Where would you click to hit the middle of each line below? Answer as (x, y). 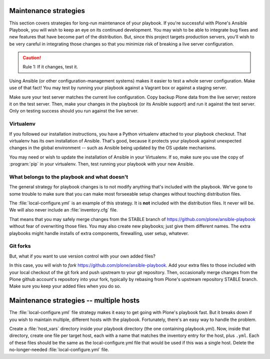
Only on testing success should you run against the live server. (74, 111)
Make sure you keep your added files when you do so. (65, 286)
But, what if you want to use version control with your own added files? (82, 256)
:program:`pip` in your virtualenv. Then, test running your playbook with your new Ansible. (102, 164)
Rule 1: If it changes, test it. (50, 67)
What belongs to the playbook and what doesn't (69, 176)
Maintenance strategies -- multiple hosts (74, 301)
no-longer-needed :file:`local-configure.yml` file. (59, 349)
